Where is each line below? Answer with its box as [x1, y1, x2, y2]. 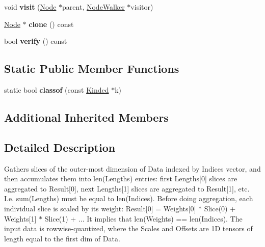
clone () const [29, 18, 74, 29]
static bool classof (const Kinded [4, 84, 109, 95]
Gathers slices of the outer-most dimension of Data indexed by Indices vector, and [4, 163, 261, 174]
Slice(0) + [204, 203, 236, 213]
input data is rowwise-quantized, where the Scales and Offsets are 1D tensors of [4, 223, 253, 234]
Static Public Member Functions [4, 61, 179, 76]
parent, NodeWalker [62, 2, 125, 12]
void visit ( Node [4, 2, 57, 12]
